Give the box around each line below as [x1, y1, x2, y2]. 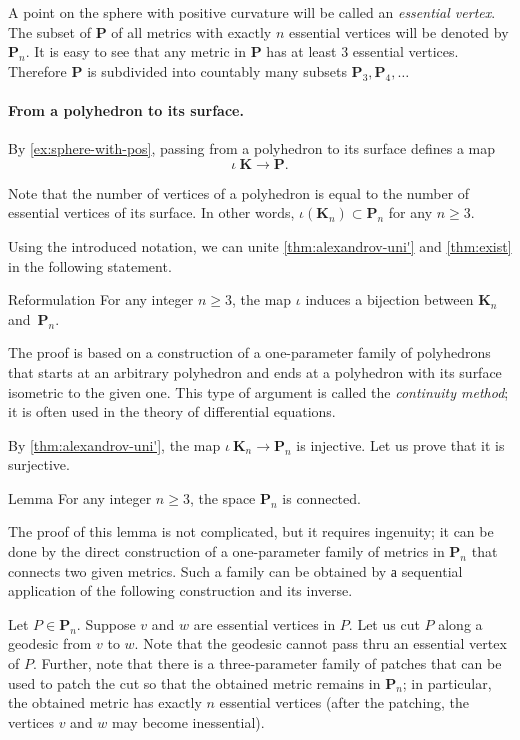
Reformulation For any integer [8, 289, 194, 310]
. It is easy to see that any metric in [25, 41, 247, 62]
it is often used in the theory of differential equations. [8, 401, 336, 422]
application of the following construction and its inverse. [8, 580, 353, 601]
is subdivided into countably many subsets [87, 60, 347, 81]
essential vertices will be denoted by [288, 21, 509, 42]
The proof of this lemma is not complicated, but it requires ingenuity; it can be [8, 521, 494, 542]
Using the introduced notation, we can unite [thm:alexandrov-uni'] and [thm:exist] [8, 235, 512, 256]
